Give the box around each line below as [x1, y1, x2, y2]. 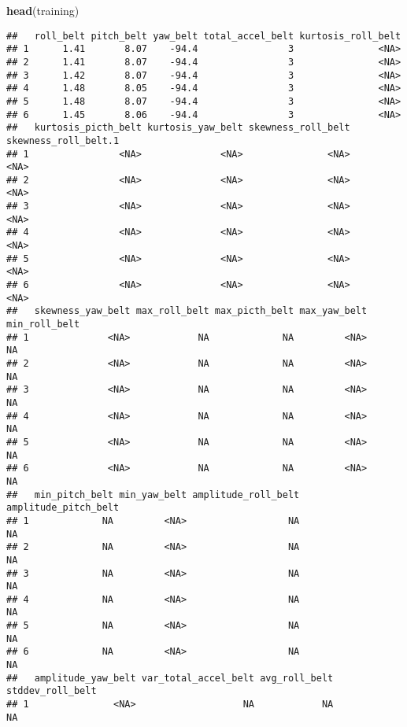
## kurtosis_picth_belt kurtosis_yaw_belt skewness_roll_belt [6, 122, 350, 134]
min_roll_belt [6, 319, 80, 330]
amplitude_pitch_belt [6, 502, 120, 514]
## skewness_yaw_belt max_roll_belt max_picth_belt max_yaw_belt [6, 305, 368, 317]
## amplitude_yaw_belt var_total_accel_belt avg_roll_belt [6, 672, 334, 684]
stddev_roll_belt [6, 685, 97, 697]
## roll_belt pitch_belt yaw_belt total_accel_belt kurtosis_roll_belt [6, 30, 401, 42]
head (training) [6, 2, 80, 18]
